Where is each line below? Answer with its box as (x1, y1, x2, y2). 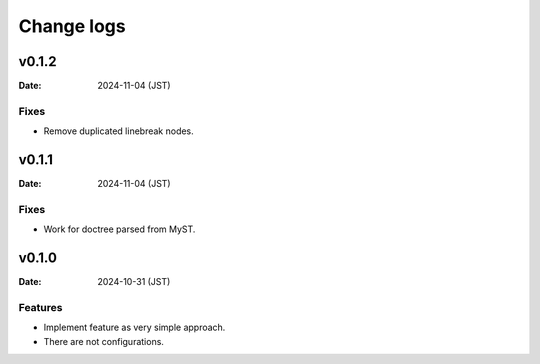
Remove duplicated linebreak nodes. (43, 125, 194, 137)
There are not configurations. (43, 335, 165, 347)
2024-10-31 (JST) (97, 276, 171, 288)
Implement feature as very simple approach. (43, 321, 226, 334)
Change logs (18, 15, 126, 37)
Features (18, 300, 63, 314)
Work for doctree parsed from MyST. (43, 223, 196, 235)
